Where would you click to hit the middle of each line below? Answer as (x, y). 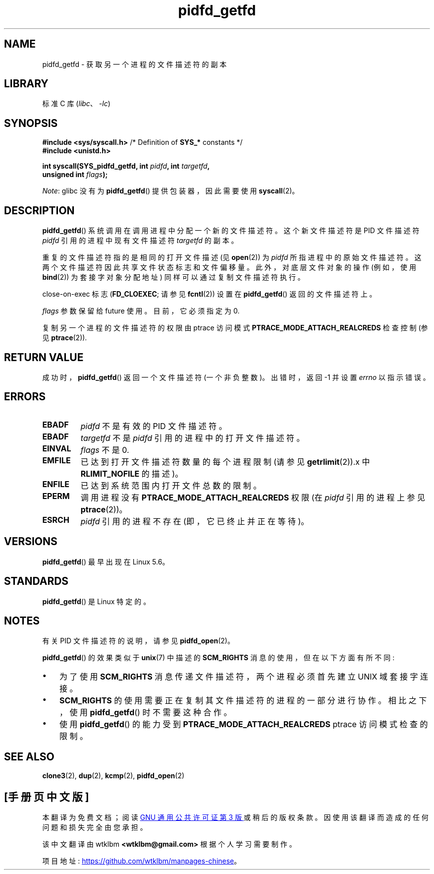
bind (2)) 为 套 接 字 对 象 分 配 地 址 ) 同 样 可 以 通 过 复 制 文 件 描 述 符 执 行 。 (173, 277)
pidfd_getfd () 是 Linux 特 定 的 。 (96, 601)
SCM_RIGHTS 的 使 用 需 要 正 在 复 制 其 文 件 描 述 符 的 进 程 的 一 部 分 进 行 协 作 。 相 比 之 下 (243, 701)
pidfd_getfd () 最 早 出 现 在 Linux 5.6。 (106, 562)
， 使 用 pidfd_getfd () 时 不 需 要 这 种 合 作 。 (146, 713)
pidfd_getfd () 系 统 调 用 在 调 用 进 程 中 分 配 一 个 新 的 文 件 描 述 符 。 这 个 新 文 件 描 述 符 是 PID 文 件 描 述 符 (231, 231)
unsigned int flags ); (75, 175)
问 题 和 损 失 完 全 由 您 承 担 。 (95, 827)
